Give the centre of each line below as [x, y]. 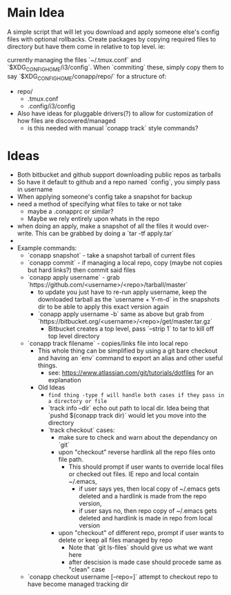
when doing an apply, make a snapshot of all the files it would [105, 226]
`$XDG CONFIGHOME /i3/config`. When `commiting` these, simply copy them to [115, 68]
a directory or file [78, 402]
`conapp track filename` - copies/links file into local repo [108, 344]
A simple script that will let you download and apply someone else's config [113, 32]
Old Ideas [51, 387]
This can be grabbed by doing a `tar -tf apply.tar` [104, 233]
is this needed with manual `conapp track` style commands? [113, 128]
